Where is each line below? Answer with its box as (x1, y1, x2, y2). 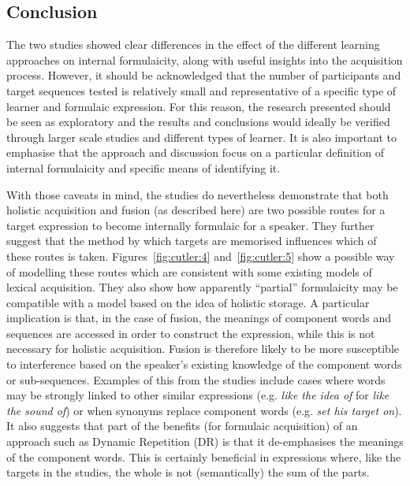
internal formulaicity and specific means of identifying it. (6, 159, 281, 176)
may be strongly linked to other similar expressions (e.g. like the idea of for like (6, 387, 389, 403)
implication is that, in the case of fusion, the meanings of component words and (6, 310, 392, 326)
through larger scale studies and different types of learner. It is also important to (6, 128, 397, 145)
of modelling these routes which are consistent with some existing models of (6, 263, 372, 280)
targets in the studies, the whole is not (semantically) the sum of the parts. (6, 464, 370, 480)
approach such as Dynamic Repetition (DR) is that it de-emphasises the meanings (6, 433, 404, 450)
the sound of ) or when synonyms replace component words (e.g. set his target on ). (6, 402, 402, 418)
